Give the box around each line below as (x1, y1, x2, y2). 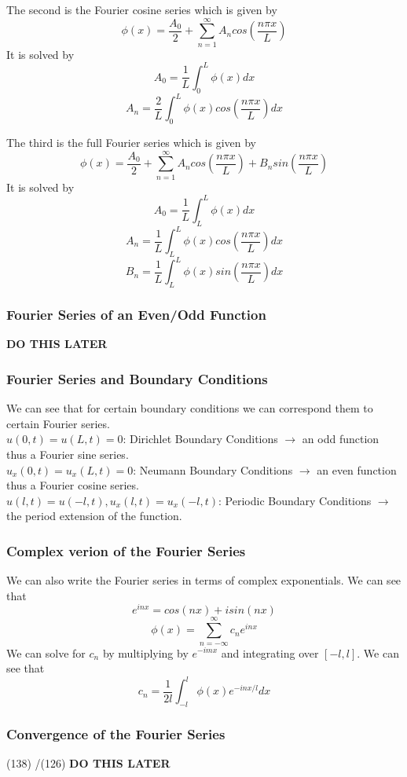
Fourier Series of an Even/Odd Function (6, 305, 266, 324)
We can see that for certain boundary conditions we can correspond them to (6, 400, 373, 416)
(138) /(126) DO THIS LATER (6, 755, 170, 772)
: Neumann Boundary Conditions (133, 461, 293, 478)
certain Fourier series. (6, 415, 110, 431)
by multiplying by (102, 644, 189, 661)
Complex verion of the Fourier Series (6, 541, 246, 560)
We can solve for (6, 644, 86, 661)
